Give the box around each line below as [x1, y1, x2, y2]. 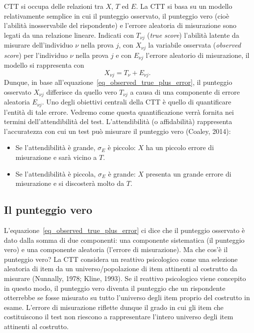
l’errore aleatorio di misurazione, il [146, 50, 250, 60]
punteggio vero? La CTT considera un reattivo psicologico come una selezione [4, 254, 238, 264]
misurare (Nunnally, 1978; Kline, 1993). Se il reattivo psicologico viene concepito [4, 273, 246, 283]
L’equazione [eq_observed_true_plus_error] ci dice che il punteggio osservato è [4, 225, 245, 235]
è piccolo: [107, 142, 136, 153]
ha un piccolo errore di [146, 142, 214, 153]
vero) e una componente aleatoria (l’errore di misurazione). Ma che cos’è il [4, 244, 228, 255]
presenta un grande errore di [146, 168, 231, 179]
